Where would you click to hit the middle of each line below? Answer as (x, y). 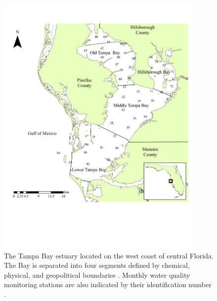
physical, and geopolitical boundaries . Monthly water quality (97, 275)
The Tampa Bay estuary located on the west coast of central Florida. (109, 255)
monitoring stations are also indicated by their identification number (108, 284)
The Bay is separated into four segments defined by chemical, (97, 265)
